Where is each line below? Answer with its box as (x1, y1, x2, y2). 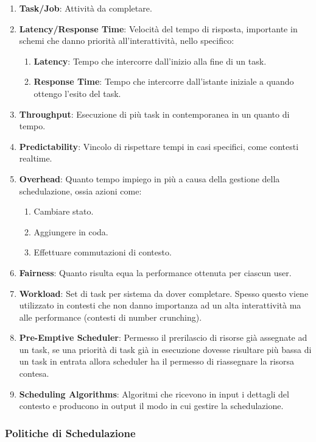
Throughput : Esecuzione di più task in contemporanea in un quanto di (19, 107, 290, 120)
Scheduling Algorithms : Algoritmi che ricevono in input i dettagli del (19, 387, 289, 400)
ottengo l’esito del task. (33, 87, 121, 99)
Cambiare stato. (33, 205, 94, 218)
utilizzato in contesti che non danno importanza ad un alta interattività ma (19, 299, 301, 312)
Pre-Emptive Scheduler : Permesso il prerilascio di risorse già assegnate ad (19, 331, 307, 344)
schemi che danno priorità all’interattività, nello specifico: (19, 34, 234, 47)
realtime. (19, 152, 52, 165)
